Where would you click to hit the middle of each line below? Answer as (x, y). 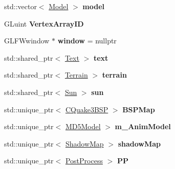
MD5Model (83, 126)
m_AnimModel (143, 126)
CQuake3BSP (87, 109)
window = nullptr (87, 41)
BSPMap (139, 109)
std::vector (20, 6)
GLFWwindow (27, 41)
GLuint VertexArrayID (44, 23)
